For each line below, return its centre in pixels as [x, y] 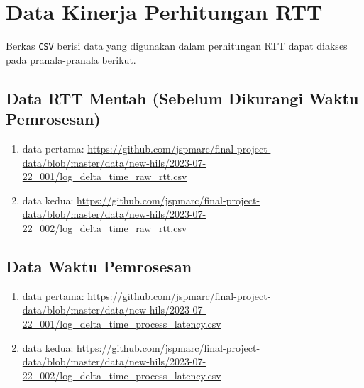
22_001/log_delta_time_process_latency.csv [122, 323]
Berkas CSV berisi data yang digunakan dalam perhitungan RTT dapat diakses [177, 46]
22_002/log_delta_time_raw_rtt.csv [105, 227]
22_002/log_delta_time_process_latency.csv [122, 375]
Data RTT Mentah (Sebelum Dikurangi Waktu [182, 98]
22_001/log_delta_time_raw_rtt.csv [105, 176]
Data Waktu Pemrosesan [99, 266]
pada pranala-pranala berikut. [71, 59]
